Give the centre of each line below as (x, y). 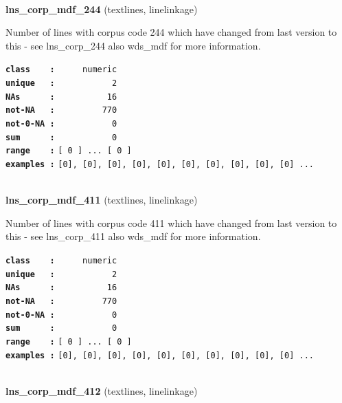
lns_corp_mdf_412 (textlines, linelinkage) (102, 390)
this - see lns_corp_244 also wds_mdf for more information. (133, 45)
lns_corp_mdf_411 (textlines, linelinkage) (102, 200)
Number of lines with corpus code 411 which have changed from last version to (171, 222)
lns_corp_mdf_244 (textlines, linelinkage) (102, 9)
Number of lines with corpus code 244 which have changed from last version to (171, 32)
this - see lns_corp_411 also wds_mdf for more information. (133, 236)
